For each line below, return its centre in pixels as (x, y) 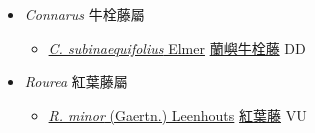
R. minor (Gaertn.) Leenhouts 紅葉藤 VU (177, 114)
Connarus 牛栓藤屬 (84, 14)
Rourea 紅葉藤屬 (76, 81)
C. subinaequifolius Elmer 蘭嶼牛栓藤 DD (177, 47)
